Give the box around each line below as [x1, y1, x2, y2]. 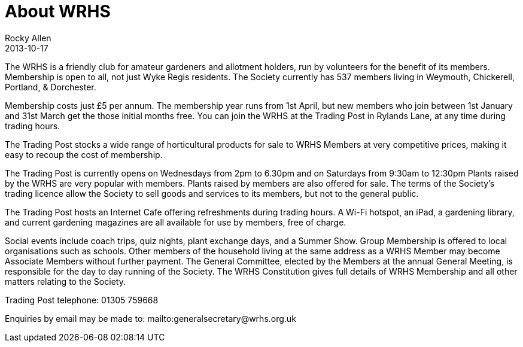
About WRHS [5, 1, 111, 22]
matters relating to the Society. [5, 276, 126, 287]
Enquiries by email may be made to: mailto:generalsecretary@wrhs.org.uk [5, 313, 296, 324]
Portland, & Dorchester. [5, 81, 96, 92]
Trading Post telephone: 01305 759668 [5, 294, 159, 305]
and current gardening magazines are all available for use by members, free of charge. [5, 217, 346, 227]
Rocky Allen [5, 32, 51, 43]
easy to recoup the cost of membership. [5, 149, 163, 160]
